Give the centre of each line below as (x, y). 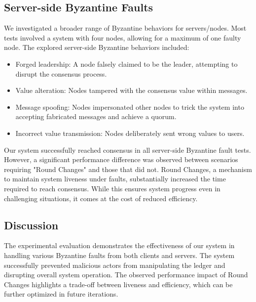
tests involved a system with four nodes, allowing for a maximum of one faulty (123, 37)
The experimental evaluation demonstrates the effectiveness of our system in (119, 245)
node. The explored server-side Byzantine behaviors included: (97, 47)
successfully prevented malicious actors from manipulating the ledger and (115, 265)
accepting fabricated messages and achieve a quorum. (96, 116)
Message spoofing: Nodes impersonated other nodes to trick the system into (130, 107)
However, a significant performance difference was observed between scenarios (121, 159)
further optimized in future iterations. (61, 294)
